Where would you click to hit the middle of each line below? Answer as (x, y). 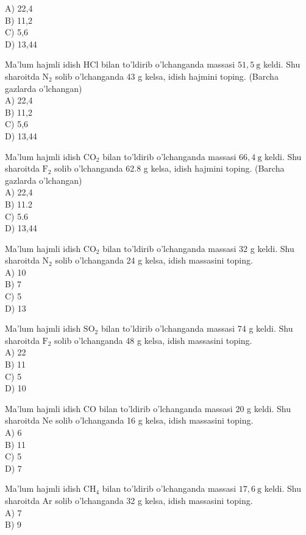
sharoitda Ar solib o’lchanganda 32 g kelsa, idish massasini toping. (129, 500)
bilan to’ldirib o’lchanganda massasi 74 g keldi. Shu (197, 328)
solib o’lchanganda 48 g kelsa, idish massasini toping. (153, 340)
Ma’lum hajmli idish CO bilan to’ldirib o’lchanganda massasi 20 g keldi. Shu (148, 408)
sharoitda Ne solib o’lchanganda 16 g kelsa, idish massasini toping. (129, 420)
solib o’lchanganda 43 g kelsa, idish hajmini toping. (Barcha (167, 76)
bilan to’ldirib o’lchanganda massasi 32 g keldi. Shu (198, 248)
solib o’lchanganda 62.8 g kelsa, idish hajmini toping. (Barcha (169, 168)
